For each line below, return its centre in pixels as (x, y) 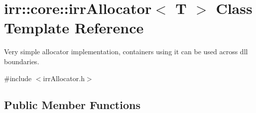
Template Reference (74, 28)
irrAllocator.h (64, 78)
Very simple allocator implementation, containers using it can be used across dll (126, 52)
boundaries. (22, 61)
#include (18, 78)
